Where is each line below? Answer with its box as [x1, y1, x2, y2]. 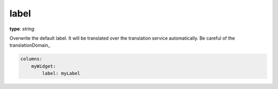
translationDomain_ [9, 42, 50, 48]
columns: [20, 56, 43, 62]
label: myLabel [42, 70, 81, 77]
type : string [9, 26, 34, 32]
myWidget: [31, 63, 56, 69]
